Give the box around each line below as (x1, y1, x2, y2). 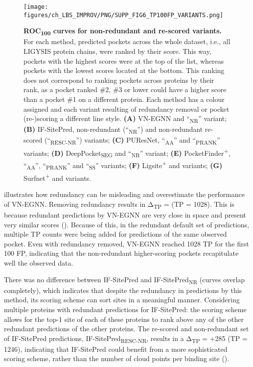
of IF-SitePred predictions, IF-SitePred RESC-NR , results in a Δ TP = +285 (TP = (4, 333, 248, 344)
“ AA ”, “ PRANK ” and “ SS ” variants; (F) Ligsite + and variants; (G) (23, 159, 223, 171)
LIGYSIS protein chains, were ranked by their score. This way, (23, 46, 211, 56)
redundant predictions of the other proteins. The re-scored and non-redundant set (4, 323, 249, 334)
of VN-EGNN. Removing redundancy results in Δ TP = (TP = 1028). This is (4, 198, 234, 210)
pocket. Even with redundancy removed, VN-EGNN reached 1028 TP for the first (4, 238, 249, 248)
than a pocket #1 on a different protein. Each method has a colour (23, 94, 225, 104)
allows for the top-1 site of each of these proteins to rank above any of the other (4, 314, 244, 324)
